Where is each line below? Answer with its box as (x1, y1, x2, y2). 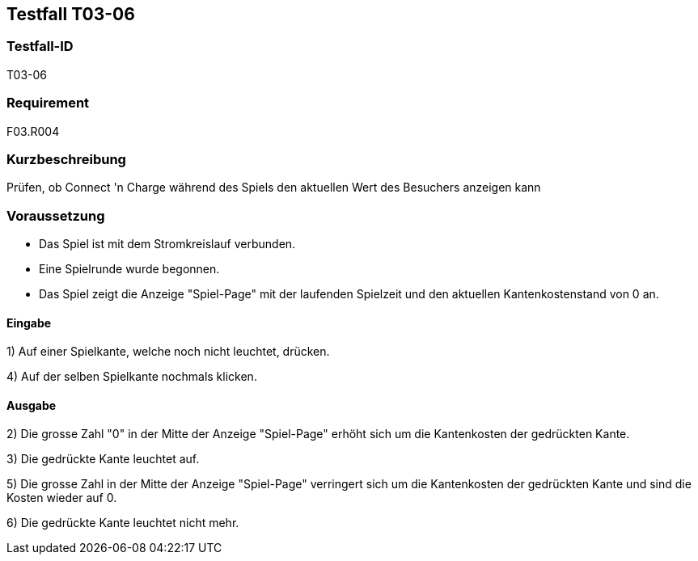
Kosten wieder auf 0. (6, 491, 117, 505)
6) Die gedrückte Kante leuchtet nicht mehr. (6, 516, 239, 530)
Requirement (6, 95, 90, 112)
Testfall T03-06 (6, 4, 135, 24)
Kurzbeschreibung (6, 150, 126, 167)
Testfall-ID (6, 38, 74, 55)
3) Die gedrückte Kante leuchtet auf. (6, 452, 200, 466)
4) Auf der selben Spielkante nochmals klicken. (6, 369, 257, 384)
